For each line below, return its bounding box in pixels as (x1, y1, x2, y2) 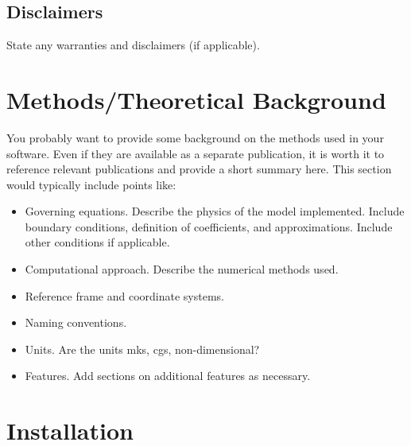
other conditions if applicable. (25, 234, 170, 250)
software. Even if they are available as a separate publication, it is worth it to (6, 145, 385, 161)
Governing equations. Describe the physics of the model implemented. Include (25, 203, 405, 219)
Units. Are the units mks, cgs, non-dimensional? (25, 340, 260, 357)
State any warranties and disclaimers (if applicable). (6, 37, 260, 53)
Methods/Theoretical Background (6, 83, 386, 115)
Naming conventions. (25, 314, 127, 331)
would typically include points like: (6, 176, 176, 192)
